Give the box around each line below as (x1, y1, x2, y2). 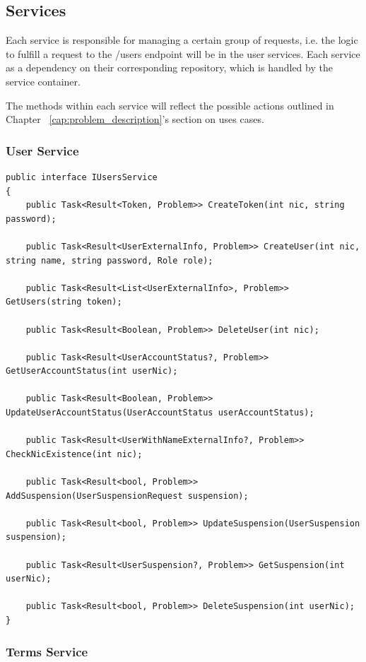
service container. (6, 73, 81, 88)
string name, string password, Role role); (6, 255, 213, 266)
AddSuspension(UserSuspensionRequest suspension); (6, 490, 249, 501)
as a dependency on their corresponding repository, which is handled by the (6, 60, 333, 75)
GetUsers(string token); (6, 297, 122, 307)
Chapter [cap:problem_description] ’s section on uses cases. (6, 112, 264, 126)
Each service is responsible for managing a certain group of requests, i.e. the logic (6, 32, 358, 47)
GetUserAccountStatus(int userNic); (6, 366, 178, 377)
